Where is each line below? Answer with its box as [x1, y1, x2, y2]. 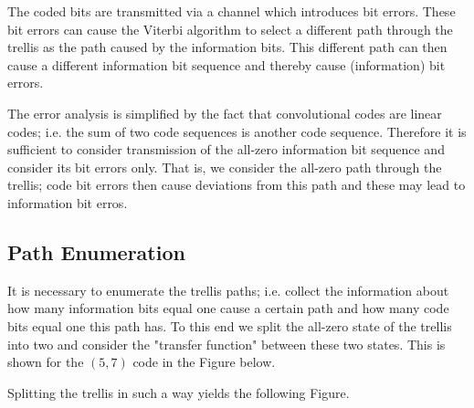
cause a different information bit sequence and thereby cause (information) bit [7, 55, 446, 74]
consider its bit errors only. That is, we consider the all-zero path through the [7, 157, 442, 176]
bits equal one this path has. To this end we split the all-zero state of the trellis [7, 316, 452, 335]
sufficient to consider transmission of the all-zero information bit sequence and [7, 140, 445, 159]
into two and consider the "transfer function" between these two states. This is [7, 334, 446, 353]
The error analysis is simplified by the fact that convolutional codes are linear [7, 103, 442, 122]
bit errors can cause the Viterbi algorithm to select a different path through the [7, 19, 453, 38]
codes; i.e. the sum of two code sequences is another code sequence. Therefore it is [7, 121, 467, 141]
